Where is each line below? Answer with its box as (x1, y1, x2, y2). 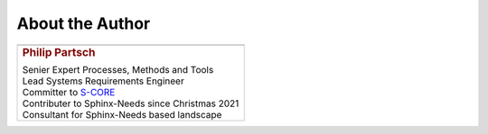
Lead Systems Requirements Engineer (22, 75, 184, 87)
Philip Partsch (22, 45, 96, 59)
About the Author (16, 13, 151, 33)
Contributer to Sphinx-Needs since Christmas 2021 (22, 97, 239, 110)
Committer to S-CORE (22, 86, 116, 99)
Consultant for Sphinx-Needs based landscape (22, 109, 222, 121)
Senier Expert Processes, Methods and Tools (22, 64, 214, 76)
